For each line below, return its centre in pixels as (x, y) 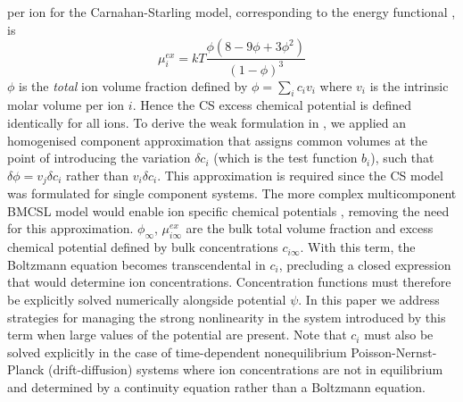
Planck (26, 369)
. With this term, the (358, 247)
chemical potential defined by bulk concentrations (143, 247)
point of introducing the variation (99, 158)
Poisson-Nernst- (394, 352)
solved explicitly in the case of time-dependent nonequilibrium (177, 352)
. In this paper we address (369, 299)
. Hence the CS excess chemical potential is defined (272, 105)
